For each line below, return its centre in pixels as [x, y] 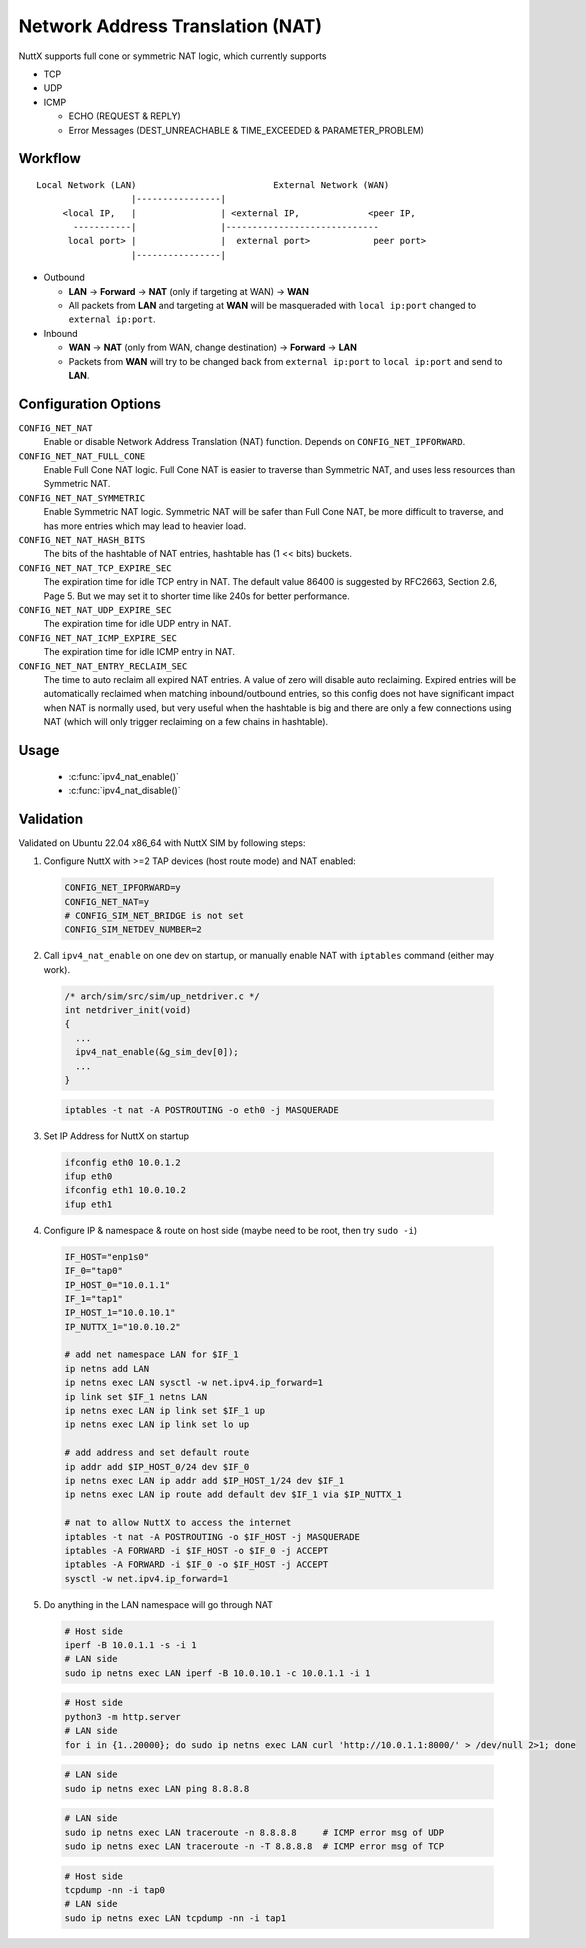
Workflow [50, 158]
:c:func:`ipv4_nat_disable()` [124, 790]
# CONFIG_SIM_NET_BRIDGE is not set [154, 915]
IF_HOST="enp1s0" [107, 1256]
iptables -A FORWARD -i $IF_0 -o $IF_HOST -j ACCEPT [196, 1564]
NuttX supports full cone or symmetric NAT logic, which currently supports [172, 56]
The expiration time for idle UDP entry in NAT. [137, 624]
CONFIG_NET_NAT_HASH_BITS [82, 540]
